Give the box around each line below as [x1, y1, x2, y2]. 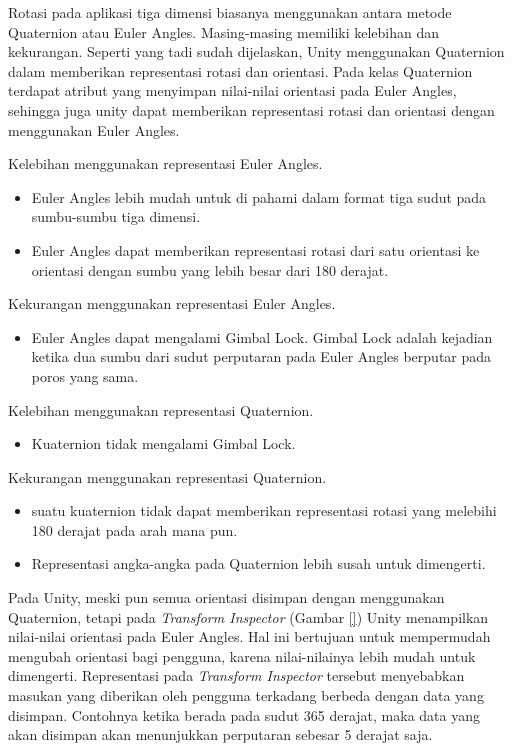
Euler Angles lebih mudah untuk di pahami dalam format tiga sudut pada [31, 186, 487, 207]
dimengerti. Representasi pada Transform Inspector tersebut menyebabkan [8, 665, 465, 686]
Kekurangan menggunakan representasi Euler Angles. [8, 293, 336, 314]
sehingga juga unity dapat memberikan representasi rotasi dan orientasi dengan [8, 99, 495, 120]
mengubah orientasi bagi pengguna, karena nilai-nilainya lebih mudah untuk [8, 645, 476, 666]
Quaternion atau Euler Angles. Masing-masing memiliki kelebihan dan [8, 21, 440, 42]
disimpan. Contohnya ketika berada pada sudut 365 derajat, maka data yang [8, 704, 481, 725]
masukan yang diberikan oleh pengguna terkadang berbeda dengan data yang [8, 685, 484, 706]
